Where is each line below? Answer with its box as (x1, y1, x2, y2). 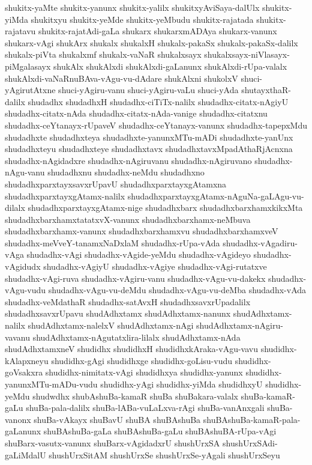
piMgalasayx (5, 59, 51, 72)
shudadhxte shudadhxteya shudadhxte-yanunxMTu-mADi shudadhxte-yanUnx (5, 130, 293, 143)
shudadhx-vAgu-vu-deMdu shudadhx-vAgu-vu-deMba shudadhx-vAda (48, 284, 307, 296)
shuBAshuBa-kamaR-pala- (203, 413, 301, 425)
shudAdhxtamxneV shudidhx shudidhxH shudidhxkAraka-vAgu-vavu (5, 342, 259, 355)
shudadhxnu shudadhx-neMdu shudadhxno (47, 166, 205, 178)
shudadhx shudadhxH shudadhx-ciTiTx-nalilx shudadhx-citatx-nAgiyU (28, 95, 289, 108)
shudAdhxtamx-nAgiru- (196, 319, 283, 332)
